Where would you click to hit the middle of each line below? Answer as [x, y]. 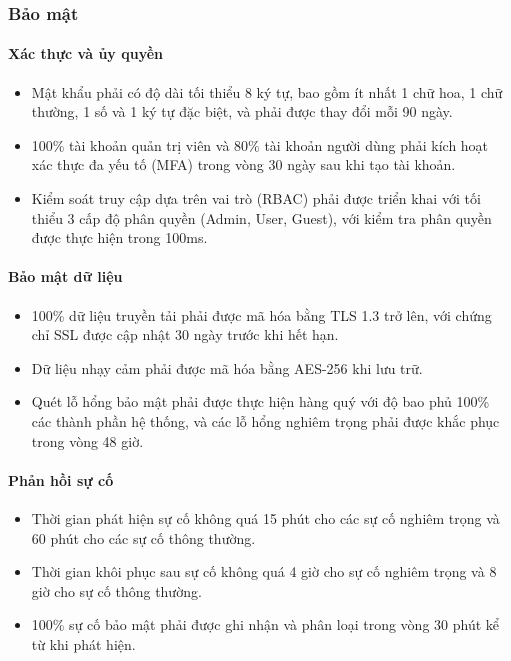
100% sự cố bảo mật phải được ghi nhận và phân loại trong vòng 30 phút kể [265, 624]
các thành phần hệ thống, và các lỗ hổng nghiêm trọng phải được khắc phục [265, 420]
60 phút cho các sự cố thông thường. [143, 537]
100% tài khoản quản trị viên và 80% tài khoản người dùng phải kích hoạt [260, 144]
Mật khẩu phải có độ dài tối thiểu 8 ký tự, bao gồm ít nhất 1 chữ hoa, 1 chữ [267, 91]
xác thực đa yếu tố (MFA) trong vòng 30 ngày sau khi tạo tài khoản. [243, 164]
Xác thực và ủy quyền [86, 53]
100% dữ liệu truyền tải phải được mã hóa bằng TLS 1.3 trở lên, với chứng [261, 314]
